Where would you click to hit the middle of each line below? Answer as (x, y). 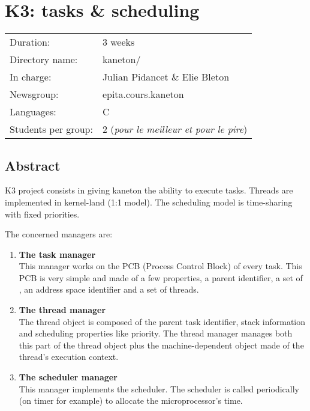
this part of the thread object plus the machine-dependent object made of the (161, 345)
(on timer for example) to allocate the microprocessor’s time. (131, 400)
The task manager (57, 254)
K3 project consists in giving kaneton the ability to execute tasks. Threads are (149, 190)
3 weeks (118, 42)
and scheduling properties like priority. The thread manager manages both (156, 333)
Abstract (33, 165)
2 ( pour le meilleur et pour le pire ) (175, 129)
